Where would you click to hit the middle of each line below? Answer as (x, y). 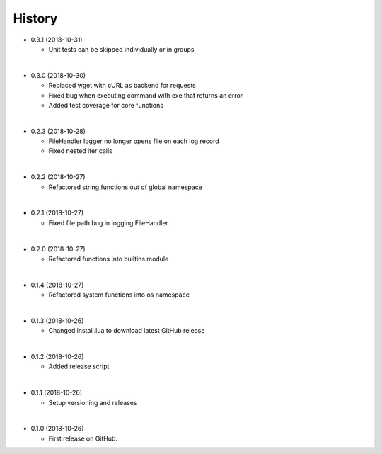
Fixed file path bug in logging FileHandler (109, 222)
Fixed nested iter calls (80, 151)
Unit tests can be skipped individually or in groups (121, 49)
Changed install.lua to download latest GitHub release (127, 331)
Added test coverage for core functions (106, 105)
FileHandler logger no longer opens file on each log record (134, 141)
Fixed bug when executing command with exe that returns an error (146, 95)
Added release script (79, 367)
